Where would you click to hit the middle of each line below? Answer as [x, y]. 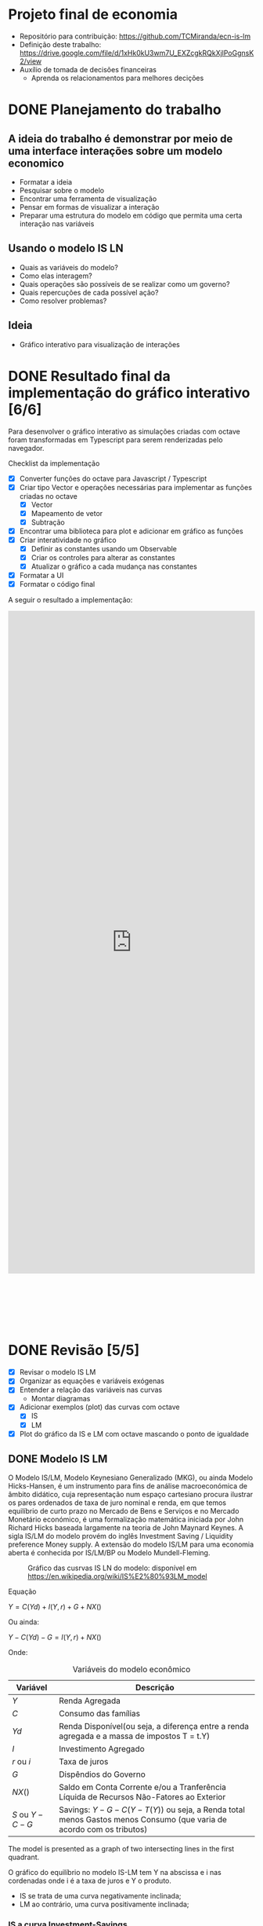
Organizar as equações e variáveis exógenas [92, 1381]
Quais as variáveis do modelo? [69, 267]
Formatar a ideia [46, 181]
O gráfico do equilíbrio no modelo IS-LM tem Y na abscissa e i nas [115, 1873]
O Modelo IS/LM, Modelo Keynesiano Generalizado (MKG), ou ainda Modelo [130, 1477]
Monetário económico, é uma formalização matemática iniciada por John [126, 1520]
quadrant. [24, 1857]
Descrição [155, 1688]
